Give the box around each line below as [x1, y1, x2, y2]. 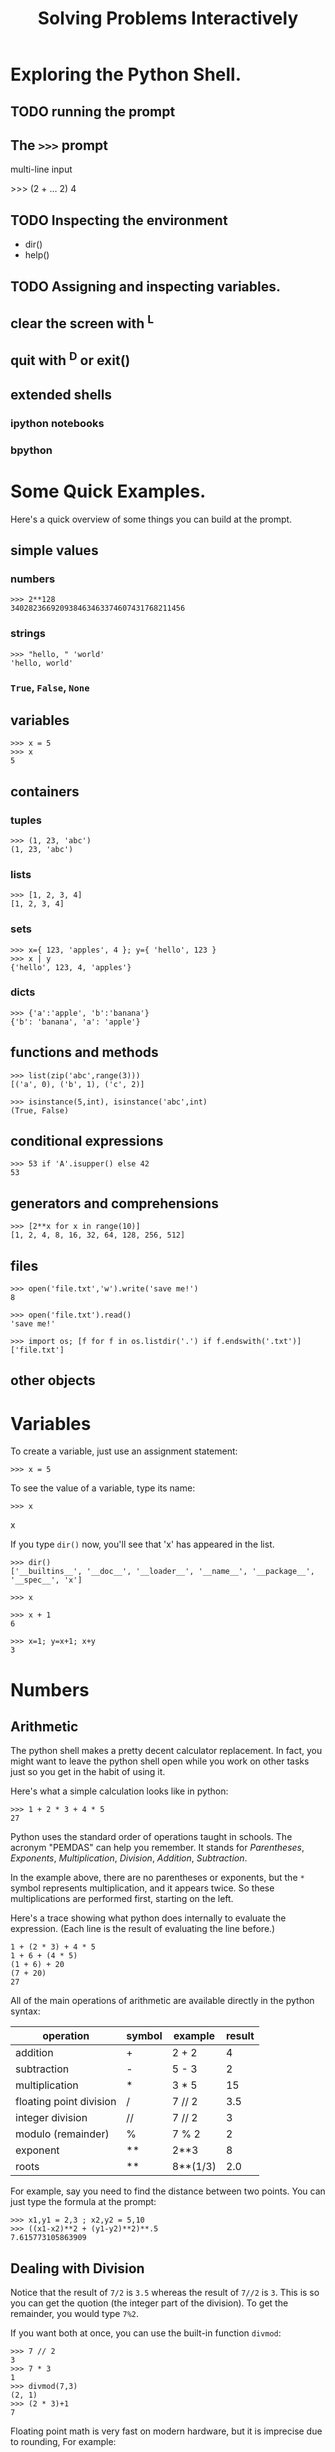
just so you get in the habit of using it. [10, 1766, 166, 1778]
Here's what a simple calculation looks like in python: [10, 1785, 229, 1797]
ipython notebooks [10, 416, 105, 430]
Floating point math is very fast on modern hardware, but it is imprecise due [10, 2425, 323, 2437]
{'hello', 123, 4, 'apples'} [10, 962, 132, 972]
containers [10, 783, 80, 800]
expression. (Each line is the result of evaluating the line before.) [10, 1923, 276, 1935]
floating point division [15, 2095, 117, 2109]
